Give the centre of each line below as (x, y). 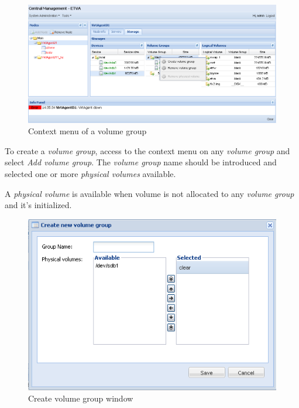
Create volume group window (81, 398)
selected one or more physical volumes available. (90, 173)
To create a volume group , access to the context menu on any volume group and (147, 150)
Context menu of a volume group (87, 131)
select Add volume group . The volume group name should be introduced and (141, 162)
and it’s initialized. (38, 205)
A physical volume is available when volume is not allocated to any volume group (149, 193)
